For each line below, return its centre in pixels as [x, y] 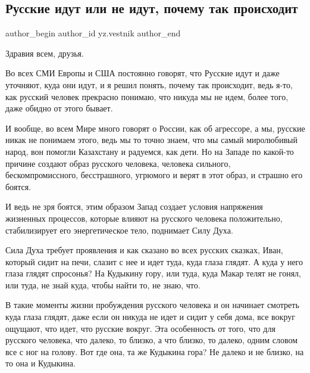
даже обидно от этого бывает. [59, 108]
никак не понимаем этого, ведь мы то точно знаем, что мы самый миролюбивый [151, 140]
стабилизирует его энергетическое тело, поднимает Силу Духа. [119, 230]
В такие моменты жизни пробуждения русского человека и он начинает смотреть [152, 305]
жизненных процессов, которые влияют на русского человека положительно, [144, 218]
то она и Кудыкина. [40, 363]
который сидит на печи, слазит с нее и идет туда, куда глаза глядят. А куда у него [154, 261]
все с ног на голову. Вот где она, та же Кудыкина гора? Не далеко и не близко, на [155, 351]
